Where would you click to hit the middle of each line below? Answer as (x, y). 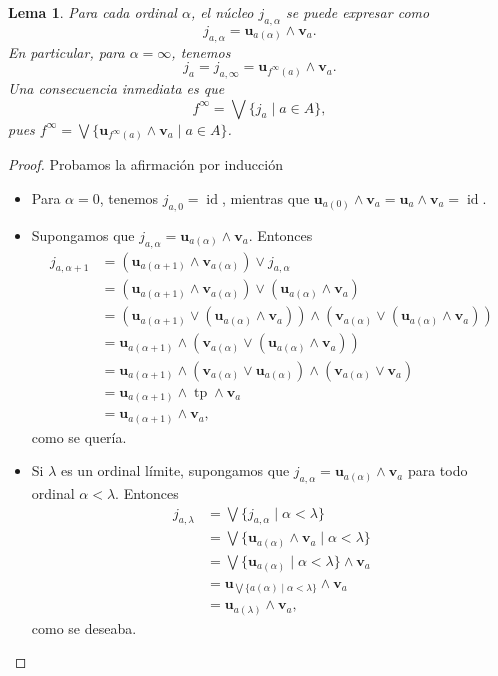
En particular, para (66, 51)
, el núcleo (222, 12)
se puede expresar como (357, 12)
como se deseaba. (84, 627)
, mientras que (265, 197)
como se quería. (79, 436)
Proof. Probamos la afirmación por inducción (145, 164)
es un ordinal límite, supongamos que (175, 470)
